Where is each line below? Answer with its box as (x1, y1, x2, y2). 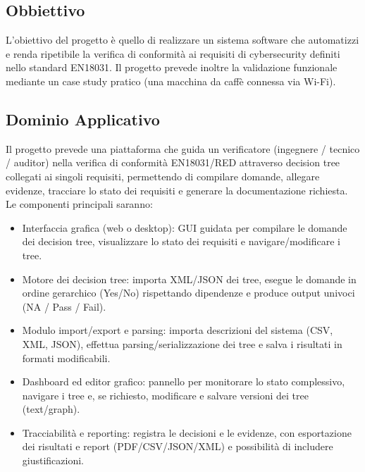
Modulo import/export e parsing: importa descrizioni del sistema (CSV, (22, 323, 333, 337)
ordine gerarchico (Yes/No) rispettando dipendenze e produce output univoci (22, 285, 355, 300)
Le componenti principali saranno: (6, 197, 153, 211)
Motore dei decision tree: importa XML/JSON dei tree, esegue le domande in (22, 271, 357, 286)
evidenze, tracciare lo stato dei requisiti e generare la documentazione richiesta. (6, 182, 348, 197)
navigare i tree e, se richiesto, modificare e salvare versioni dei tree (22, 387, 309, 402)
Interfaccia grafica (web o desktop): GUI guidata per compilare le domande (22, 220, 347, 235)
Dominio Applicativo (6, 108, 160, 130)
